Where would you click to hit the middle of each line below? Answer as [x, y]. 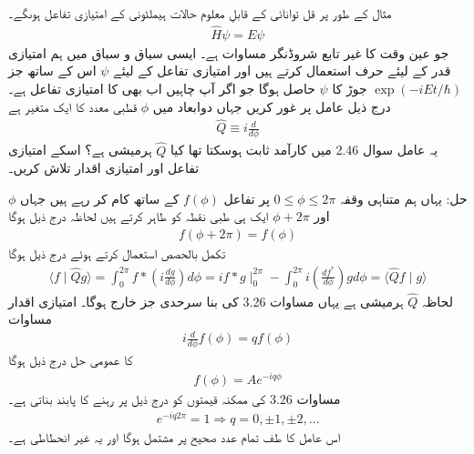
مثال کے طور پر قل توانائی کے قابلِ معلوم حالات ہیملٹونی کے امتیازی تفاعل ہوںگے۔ [200, 13]
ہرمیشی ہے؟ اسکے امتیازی [80, 150]
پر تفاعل [247, 198]
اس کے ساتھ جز [52, 71]
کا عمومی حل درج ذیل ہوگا [71, 360]
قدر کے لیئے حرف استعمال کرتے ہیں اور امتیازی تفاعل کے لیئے [282, 71]
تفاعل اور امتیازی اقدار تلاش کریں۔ [104, 168]
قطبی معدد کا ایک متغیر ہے [73, 106]
